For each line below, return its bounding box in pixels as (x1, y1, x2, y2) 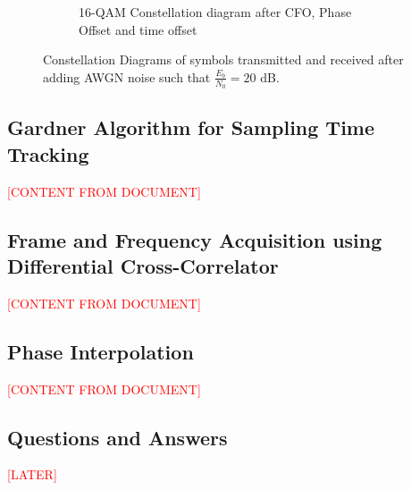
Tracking (7, 139, 89, 167)
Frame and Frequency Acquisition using (7, 225, 382, 253)
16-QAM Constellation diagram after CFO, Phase (79, 3, 352, 21)
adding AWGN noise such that (43, 67, 211, 86)
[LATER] (7, 465, 57, 484)
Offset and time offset (79, 20, 197, 38)
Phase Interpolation (7, 337, 194, 365)
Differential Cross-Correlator (7, 251, 279, 279)
